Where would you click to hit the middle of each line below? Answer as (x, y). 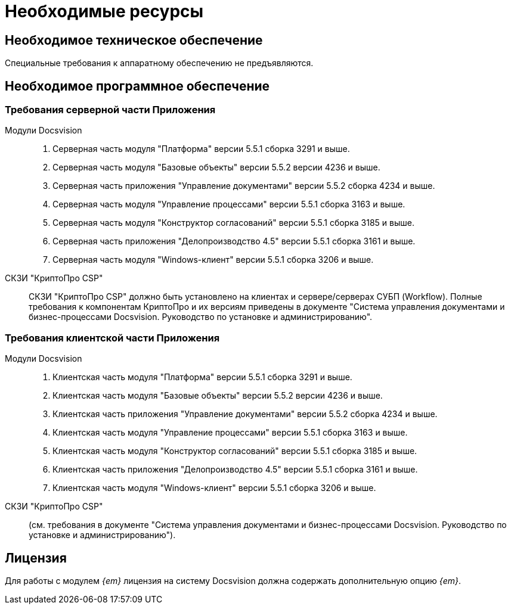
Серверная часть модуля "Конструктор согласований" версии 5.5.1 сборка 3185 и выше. (233, 223)
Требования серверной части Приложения (110, 110)
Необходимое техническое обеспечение (134, 40)
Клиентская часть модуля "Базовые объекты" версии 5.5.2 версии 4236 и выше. (218, 396)
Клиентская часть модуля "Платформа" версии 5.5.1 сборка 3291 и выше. (202, 377)
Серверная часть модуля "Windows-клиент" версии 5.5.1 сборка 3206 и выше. (213, 260)
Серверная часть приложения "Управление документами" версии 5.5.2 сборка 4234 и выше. (244, 186)
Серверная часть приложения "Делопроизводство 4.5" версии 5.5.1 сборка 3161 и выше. (234, 241)
